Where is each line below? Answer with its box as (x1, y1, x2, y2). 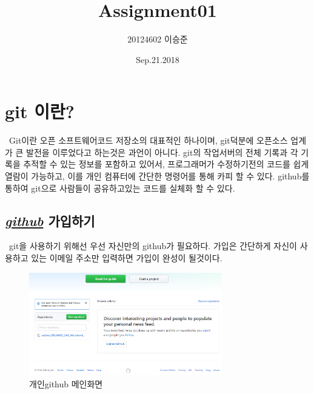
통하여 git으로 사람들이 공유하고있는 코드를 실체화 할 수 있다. (5, 181, 235, 194)
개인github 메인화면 (29, 377, 103, 390)
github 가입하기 (5, 211, 95, 230)
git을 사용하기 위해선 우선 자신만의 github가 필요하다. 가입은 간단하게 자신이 (8, 239, 298, 252)
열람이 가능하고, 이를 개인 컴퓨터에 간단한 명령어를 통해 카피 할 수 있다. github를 (5, 170, 310, 182)
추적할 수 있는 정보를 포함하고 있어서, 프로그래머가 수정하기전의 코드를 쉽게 (23, 158, 309, 170)
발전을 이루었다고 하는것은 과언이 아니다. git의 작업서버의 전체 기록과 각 (26, 145, 298, 158)
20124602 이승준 (127, 33, 188, 45)
